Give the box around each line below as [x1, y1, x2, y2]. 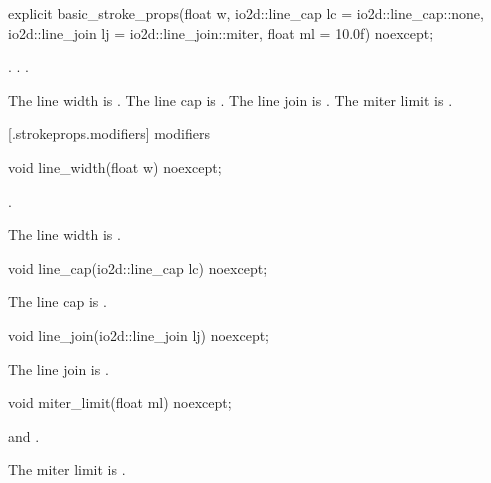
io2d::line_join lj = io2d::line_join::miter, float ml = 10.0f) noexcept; [8, 22, 434, 43]
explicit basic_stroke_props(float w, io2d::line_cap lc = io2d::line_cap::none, [8, 3, 484, 23]
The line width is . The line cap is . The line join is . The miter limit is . [8, 89, 453, 110]
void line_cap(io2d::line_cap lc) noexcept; [8, 257, 268, 278]
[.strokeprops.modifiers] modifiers [8, 123, 210, 144]
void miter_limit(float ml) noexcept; [8, 392, 232, 413]
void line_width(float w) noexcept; [8, 156, 222, 177]
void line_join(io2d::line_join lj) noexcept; [8, 324, 270, 345]
